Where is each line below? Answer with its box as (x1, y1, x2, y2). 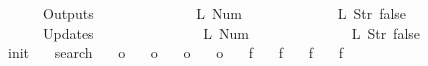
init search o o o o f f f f (7, 42, 343, 63)
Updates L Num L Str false (42, 22, 421, 43)
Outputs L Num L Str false (42, 3, 407, 23)
